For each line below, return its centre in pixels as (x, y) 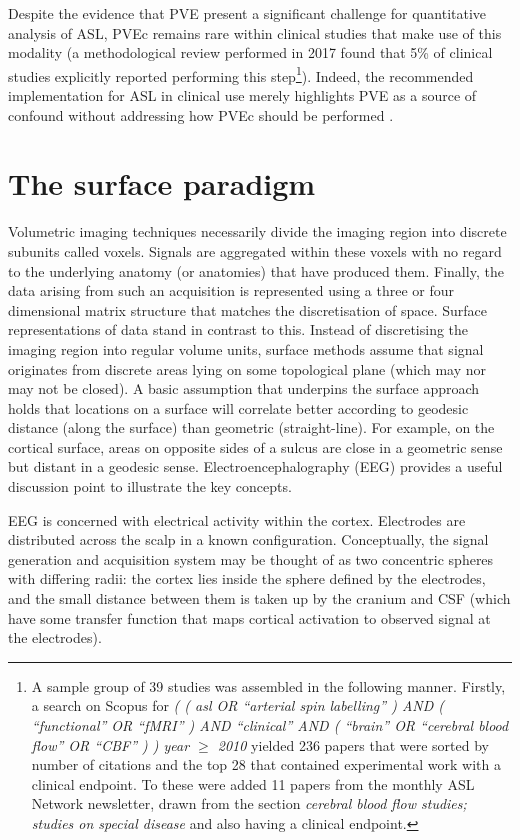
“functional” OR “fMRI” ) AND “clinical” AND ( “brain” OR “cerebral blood (270, 725)
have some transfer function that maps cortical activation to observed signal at (249, 617)
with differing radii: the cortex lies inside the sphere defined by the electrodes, (247, 578)
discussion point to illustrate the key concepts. (150, 486)
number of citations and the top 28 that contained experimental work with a (266, 764)
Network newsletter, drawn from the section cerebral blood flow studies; (249, 803)
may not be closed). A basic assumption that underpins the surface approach (244, 388)
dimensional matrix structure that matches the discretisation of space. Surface (247, 309)
